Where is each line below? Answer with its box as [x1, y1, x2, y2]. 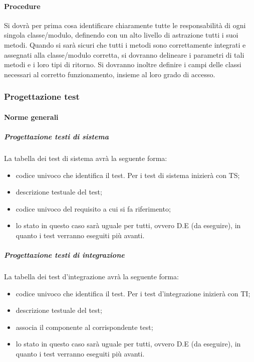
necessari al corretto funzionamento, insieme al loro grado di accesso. [4, 69, 215, 79]
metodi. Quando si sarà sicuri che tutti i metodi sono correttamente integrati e [4, 39, 246, 50]
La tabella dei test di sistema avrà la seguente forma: [4, 152, 167, 163]
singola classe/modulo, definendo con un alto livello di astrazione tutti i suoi [4, 30, 238, 40]
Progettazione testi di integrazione [4, 250, 125, 260]
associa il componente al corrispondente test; [16, 321, 153, 332]
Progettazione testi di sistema [4, 131, 109, 141]
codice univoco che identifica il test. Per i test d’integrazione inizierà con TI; [16, 288, 250, 298]
